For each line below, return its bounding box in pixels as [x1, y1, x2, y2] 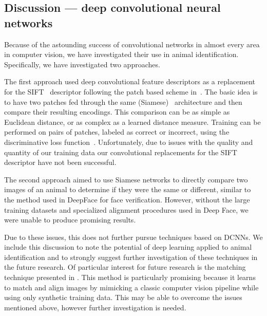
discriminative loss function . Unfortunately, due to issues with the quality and [4, 136, 253, 147]
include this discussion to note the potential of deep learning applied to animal [4, 241, 252, 252]
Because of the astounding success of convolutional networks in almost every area [4, 39, 260, 49]
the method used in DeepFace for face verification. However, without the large [4, 194, 250, 205]
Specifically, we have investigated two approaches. [4, 59, 160, 69]
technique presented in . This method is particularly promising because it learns [4, 272, 256, 283]
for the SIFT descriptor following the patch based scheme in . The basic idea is [4, 86, 258, 97]
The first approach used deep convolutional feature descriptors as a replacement [4, 76, 256, 87]
